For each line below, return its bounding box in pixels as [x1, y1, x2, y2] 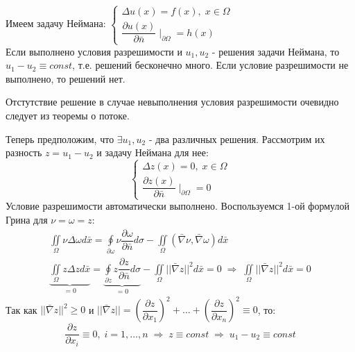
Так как [6, 302, 37, 317]
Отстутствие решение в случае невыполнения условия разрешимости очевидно [6, 94, 339, 109]
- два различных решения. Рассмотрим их [148, 131, 325, 146]
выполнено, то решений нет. [6, 71, 125, 85]
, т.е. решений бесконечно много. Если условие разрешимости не [72, 58, 349, 72]
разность [6, 145, 42, 160]
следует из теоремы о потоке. [6, 108, 130, 122]
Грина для [6, 212, 48, 226]
